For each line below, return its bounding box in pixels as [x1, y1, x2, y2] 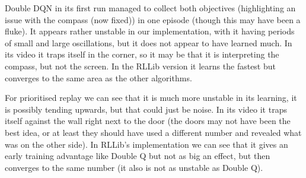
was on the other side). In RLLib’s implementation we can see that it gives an [5, 138, 288, 150]
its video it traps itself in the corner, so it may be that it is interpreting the [5, 48, 279, 61]
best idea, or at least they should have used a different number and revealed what [5, 126, 302, 138]
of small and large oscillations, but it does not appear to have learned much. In [5, 36, 292, 49]
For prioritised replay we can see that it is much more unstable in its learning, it [5, 91, 297, 104]
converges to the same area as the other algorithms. [5, 71, 192, 84]
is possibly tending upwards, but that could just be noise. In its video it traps [5, 103, 287, 115]
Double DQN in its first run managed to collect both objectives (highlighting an [5, 2, 296, 14]
